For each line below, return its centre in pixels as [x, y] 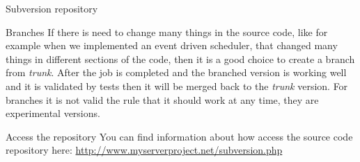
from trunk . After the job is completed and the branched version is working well [176, 72]
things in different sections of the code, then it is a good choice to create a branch [180, 58]
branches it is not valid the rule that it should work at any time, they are [162, 99]
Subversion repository [52, 8]
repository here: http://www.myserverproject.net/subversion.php [144, 150]
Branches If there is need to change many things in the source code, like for [167, 31]
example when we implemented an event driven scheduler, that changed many [172, 45]
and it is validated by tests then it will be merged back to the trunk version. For [177, 85]
